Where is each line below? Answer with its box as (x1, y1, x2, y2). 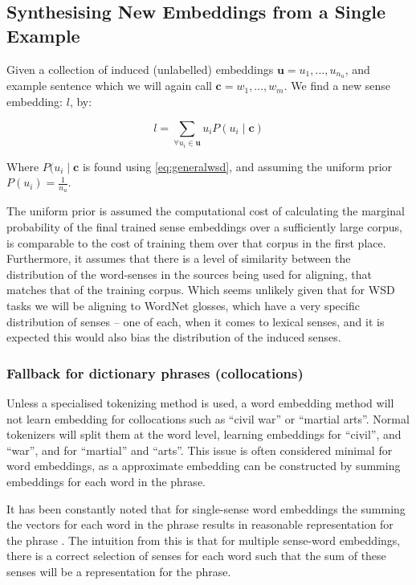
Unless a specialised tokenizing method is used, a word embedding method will (6, 395, 394, 411)
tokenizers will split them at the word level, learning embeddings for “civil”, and (6, 426, 402, 443)
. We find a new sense (283, 77, 391, 94)
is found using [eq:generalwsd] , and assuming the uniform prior (82, 157, 393, 174)
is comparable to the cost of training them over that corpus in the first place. (6, 234, 386, 251)
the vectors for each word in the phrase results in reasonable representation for (6, 516, 394, 533)
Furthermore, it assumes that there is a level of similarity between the (6, 250, 351, 267)
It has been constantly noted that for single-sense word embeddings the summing (6, 500, 406, 517)
